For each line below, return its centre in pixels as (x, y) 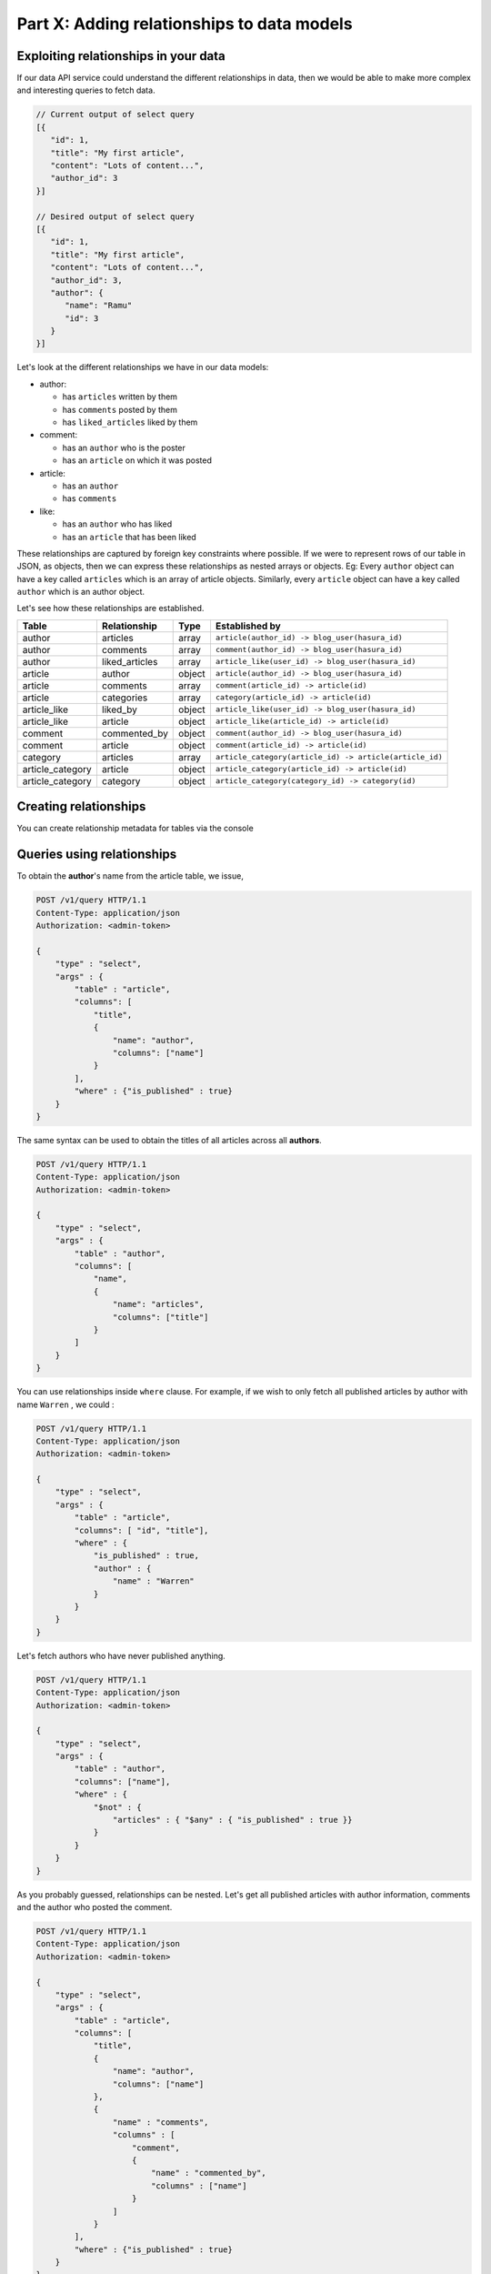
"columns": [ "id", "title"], (141, 1530)
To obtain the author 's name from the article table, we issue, (130, 876)
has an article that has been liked (130, 537)
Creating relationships (81, 806)
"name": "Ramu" (99, 306)
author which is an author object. (81, 592)
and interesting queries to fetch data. (86, 90)
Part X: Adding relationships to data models (185, 24)
